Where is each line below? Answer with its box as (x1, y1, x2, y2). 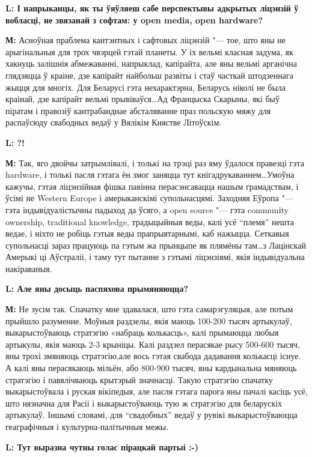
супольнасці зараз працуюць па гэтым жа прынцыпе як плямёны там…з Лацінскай (5, 238, 306, 251)
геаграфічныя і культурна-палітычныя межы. (5, 420, 169, 432)
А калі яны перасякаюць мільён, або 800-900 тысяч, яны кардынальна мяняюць (5, 362, 297, 374)
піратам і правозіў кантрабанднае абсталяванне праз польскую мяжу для (5, 104, 271, 117)
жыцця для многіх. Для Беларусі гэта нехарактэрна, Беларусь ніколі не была (5, 80, 286, 93)
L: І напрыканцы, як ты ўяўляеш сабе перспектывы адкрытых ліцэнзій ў (5, 2, 299, 14)
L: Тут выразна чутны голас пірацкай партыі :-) (5, 440, 199, 453)
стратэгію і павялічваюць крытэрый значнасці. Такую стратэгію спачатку (5, 373, 273, 386)
